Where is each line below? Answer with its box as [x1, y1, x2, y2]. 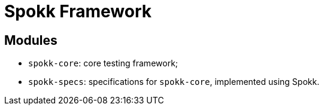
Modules [4, 32, 57, 48]
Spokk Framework [4, 1, 152, 22]
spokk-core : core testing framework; [28, 58, 178, 69]
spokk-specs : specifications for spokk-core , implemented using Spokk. [28, 77, 320, 87]
